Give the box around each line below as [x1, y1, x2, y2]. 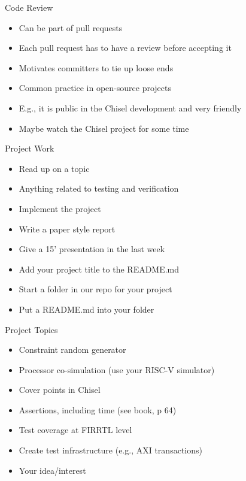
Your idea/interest [19, 464, 86, 476]
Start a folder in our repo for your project [19, 283, 172, 295]
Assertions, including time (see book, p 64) [19, 403, 177, 416]
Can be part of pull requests [19, 21, 123, 34]
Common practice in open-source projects [19, 81, 171, 94]
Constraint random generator [19, 343, 126, 356]
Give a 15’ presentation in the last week [19, 243, 165, 255]
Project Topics [5, 323, 58, 335]
